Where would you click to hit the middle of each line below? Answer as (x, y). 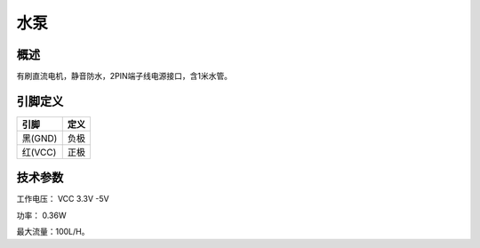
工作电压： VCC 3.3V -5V (63, 199)
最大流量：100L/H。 (53, 232)
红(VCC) (39, 152)
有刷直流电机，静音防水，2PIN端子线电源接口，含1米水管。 (124, 76)
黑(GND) (40, 138)
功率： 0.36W (41, 215)
